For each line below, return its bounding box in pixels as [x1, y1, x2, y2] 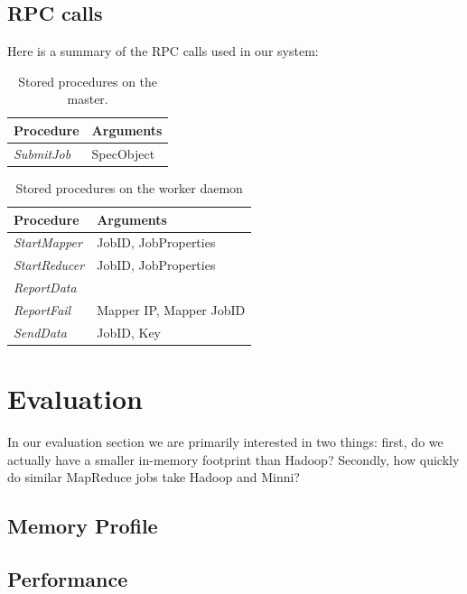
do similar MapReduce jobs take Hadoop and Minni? [7, 468, 300, 487]
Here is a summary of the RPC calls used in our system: [7, 42, 319, 60]
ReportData [14, 278, 77, 297]
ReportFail [14, 300, 71, 319]
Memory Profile [7, 512, 158, 540]
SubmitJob [14, 144, 71, 162]
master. [67, 89, 108, 108]
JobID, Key [97, 322, 161, 341]
